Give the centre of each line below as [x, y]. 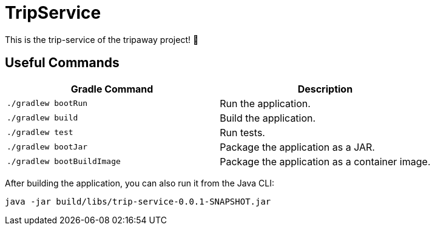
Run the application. [265, 103]
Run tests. [242, 132]
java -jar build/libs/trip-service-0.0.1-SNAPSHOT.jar [138, 201]
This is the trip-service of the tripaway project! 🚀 [102, 39]
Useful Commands [62, 63]
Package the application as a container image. [325, 161]
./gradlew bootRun [47, 103]
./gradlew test [40, 133]
